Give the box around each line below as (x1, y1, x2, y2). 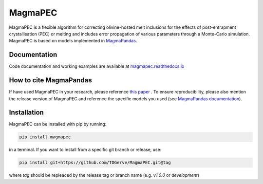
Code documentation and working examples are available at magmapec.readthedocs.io (9, 63, 185, 69)
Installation (9, 109, 44, 117)
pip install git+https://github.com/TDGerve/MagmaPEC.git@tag (19, 160, 171, 166)
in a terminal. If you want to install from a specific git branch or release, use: (9, 147, 162, 153)
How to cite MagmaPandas (9, 76, 92, 85)
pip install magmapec (19, 134, 71, 140)
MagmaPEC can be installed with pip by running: (9, 121, 107, 127)
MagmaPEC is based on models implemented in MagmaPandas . (9, 38, 137, 44)
